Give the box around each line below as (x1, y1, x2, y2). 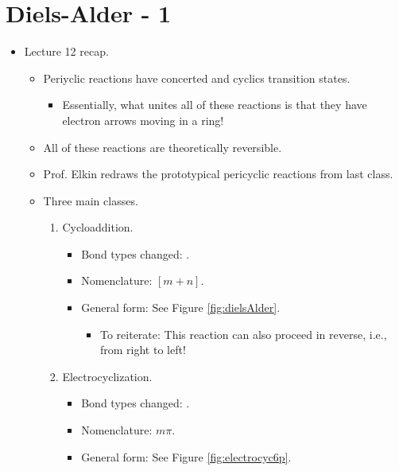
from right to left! (99, 341, 186, 358)
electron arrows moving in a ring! (62, 111, 224, 128)
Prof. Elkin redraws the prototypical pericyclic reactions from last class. (43, 165, 393, 182)
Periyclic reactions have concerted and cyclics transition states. (43, 69, 351, 86)
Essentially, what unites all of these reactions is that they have (62, 96, 367, 113)
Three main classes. (43, 192, 138, 208)
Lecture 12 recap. (24, 43, 109, 60)
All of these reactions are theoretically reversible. (43, 138, 282, 155)
